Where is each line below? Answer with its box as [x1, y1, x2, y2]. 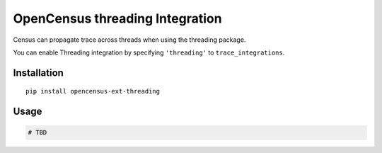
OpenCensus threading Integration [13, 11, 222, 26]
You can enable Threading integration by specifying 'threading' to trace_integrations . [13, 48, 285, 57]
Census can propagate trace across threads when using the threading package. [13, 35, 246, 44]
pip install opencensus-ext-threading [25, 87, 161, 96]
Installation [13, 67, 64, 79]
